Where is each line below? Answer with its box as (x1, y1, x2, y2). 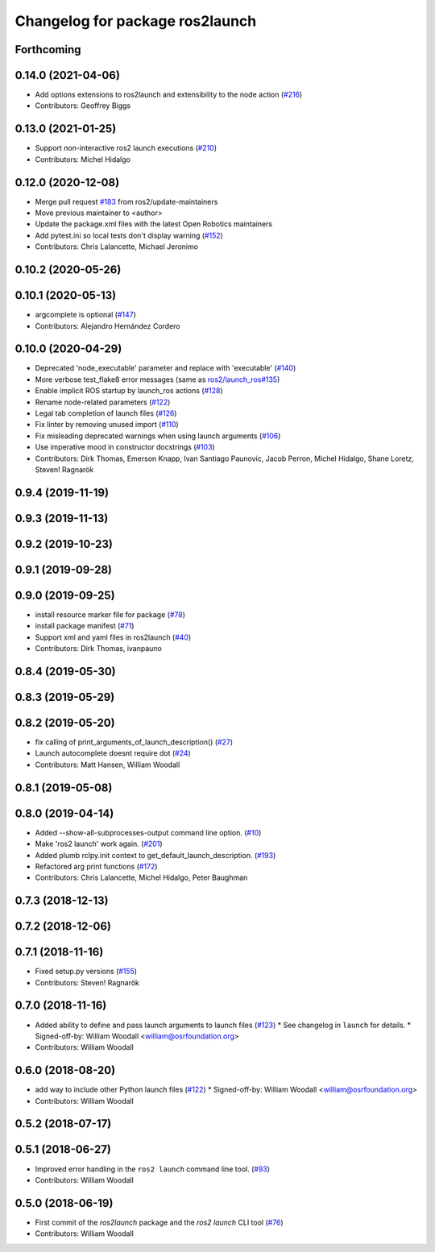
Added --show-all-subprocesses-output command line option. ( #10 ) (35, 827, 262, 837)
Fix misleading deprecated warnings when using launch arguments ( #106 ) (35, 431, 281, 441)
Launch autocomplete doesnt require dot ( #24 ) (35, 748, 191, 758)
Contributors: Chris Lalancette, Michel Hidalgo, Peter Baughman (35, 873, 248, 882)
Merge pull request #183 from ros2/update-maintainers (35, 197, 218, 206)
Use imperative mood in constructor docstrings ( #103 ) (35, 442, 215, 452)
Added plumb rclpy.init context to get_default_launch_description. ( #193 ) (35, 850, 276, 860)
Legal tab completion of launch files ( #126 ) (35, 408, 177, 418)
